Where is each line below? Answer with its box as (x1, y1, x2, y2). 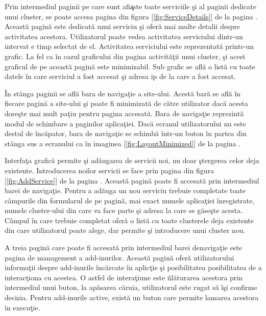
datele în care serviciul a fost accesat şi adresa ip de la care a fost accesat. (5, 71, 236, 82)
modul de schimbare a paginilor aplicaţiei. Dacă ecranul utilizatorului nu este (5, 118, 246, 128)
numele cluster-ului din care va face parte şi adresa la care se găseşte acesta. (5, 205, 243, 216)
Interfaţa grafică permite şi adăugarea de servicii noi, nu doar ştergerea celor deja (5, 155, 259, 166)
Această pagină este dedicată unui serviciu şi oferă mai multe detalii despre (5, 21, 240, 32)
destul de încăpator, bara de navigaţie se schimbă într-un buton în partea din (5, 128, 247, 139)
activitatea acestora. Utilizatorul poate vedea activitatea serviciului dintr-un (5, 31, 243, 41)
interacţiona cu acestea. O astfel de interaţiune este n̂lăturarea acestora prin (5, 272, 243, 282)
